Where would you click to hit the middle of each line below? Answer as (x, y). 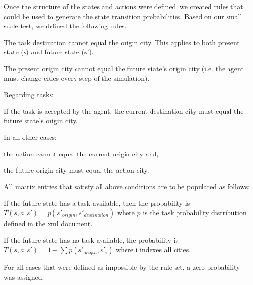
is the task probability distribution (195, 212)
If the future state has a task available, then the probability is (97, 203)
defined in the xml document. (48, 223)
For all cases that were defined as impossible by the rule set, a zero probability (122, 267)
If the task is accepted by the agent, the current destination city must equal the (124, 111)
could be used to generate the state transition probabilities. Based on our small (123, 16)
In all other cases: (30, 137)
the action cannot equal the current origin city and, (81, 153)
